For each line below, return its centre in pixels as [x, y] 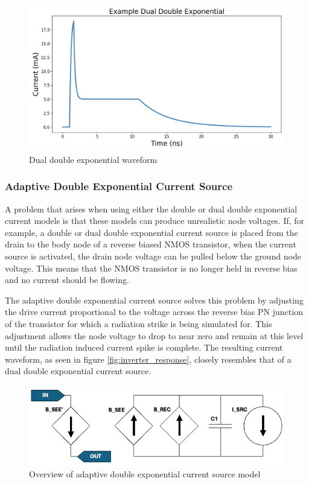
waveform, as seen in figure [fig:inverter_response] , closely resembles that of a [148, 359]
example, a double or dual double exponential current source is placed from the [151, 232]
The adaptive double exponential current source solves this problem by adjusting [154, 300]
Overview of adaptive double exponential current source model [145, 473]
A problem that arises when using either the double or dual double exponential [151, 209]
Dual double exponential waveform [93, 159]
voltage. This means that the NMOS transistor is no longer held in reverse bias [151, 268]
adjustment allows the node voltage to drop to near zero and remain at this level [154, 335]
